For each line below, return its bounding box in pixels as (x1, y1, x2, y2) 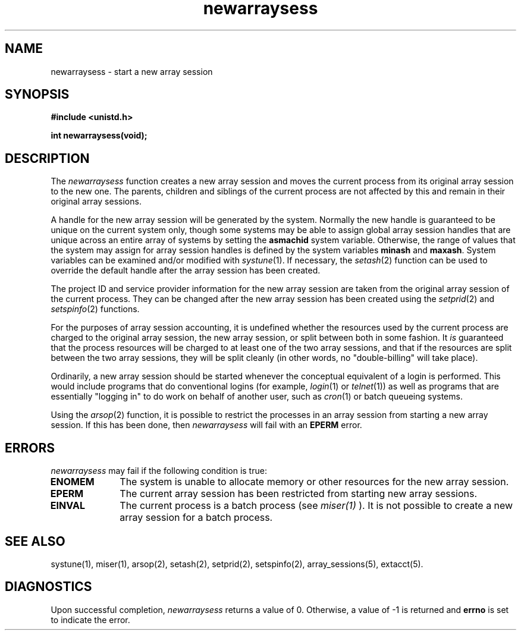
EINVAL (50, 499, 85, 512)
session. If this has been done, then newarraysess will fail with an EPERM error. (51, 420, 362, 430)
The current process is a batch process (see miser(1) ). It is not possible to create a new (120, 499, 513, 512)
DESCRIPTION (5, 150, 90, 166)
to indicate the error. (51, 614, 130, 625)
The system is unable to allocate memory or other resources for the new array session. (120, 476, 509, 488)
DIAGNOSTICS (5, 579, 92, 595)
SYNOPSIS (5, 87, 70, 102)
